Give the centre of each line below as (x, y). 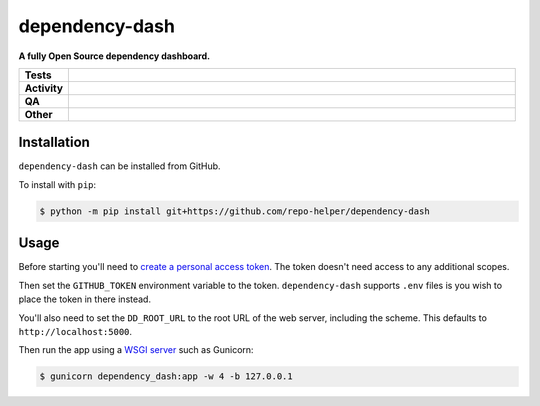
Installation (54, 142)
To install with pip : (57, 184)
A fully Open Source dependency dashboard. (114, 56)
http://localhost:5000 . (75, 331)
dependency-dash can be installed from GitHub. (119, 166)
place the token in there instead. (85, 299)
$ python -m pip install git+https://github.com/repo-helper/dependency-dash (234, 211)
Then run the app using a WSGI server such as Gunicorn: (136, 350)
